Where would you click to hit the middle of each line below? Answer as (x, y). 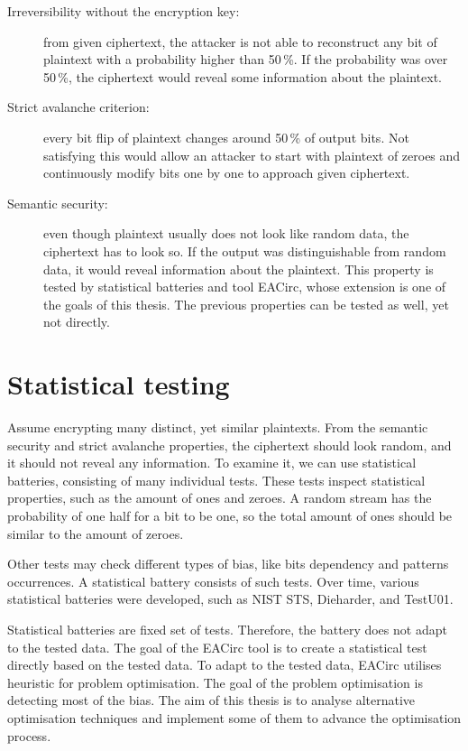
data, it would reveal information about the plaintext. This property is (239, 269)
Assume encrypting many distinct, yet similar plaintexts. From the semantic (218, 427)
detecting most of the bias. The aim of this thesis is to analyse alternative (211, 700)
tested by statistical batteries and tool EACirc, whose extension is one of (245, 287)
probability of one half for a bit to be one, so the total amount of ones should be (230, 515)
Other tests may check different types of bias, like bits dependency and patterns (228, 564)
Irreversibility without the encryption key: (124, 11)
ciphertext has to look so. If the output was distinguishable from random (245, 250)
